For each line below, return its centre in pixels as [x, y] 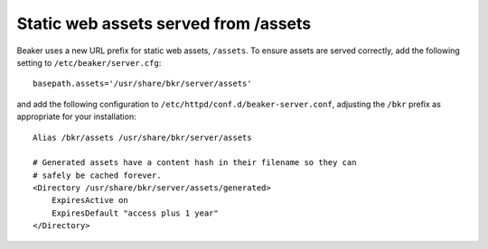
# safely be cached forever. [97, 175]
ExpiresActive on [89, 200]
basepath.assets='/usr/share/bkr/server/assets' [142, 84]
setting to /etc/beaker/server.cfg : [89, 62]
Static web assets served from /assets [164, 23]
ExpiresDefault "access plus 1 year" [135, 213]
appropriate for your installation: [76, 116]
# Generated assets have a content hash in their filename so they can [195, 163]
